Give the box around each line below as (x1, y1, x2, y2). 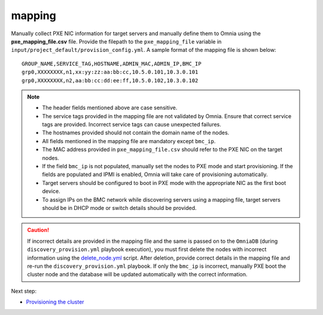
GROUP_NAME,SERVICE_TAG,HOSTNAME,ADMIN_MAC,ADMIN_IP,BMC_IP (22, 60, 202, 67)
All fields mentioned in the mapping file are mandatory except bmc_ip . (42, 137, 216, 144)
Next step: (11, 287, 37, 295)
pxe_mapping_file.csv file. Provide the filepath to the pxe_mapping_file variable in (11, 38, 222, 45)
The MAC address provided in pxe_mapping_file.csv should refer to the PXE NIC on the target (42, 146, 282, 153)
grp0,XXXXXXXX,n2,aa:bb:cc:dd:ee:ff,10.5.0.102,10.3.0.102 (22, 77, 199, 84)
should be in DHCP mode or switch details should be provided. (42, 204, 197, 211)
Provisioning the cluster (26, 298, 84, 305)
